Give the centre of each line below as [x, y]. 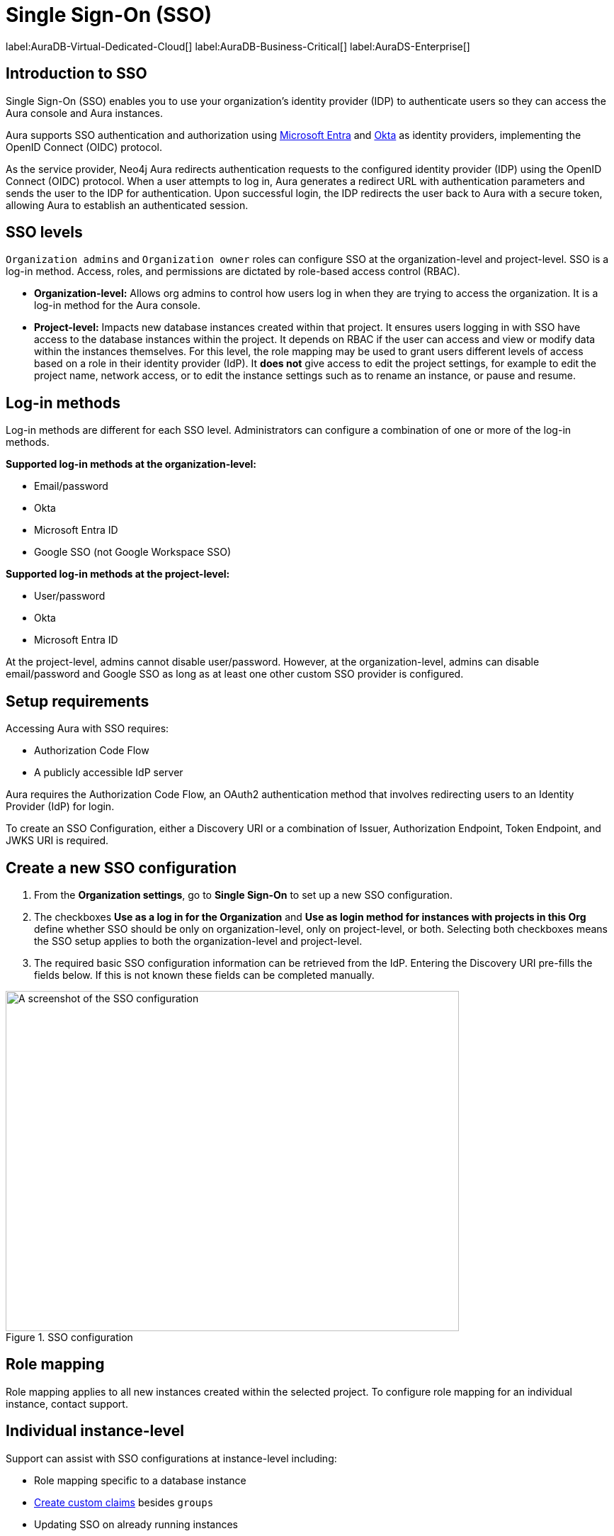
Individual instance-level [95, 1431]
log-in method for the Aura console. [117, 305]
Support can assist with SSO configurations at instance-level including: [171, 1458]
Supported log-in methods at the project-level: [118, 574]
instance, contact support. [67, 1403]
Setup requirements [78, 701]
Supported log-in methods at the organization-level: [131, 464]
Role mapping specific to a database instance [140, 1480]
